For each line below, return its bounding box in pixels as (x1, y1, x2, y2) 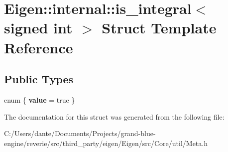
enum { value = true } (4, 94, 75, 105)
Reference (4, 37, 73, 57)
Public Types (4, 71, 74, 87)
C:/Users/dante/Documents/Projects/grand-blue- (4, 128, 156, 139)
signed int (4, 17, 73, 38)
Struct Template (102, 17, 217, 38)
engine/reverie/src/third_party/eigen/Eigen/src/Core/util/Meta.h (4, 138, 208, 148)
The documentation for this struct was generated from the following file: (4, 111, 225, 122)
